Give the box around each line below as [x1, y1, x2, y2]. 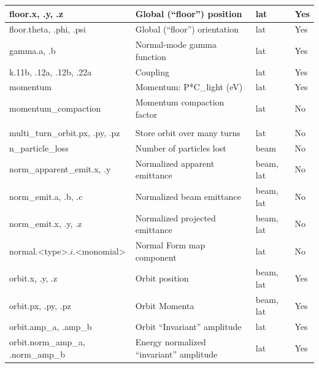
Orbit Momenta [135, 299, 194, 312]
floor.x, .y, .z [9, 7, 63, 20]
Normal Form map [135, 239, 206, 251]
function [135, 50, 166, 63]
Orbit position [135, 272, 189, 285]
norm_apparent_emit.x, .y [9, 163, 111, 175]
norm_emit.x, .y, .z [9, 217, 82, 230]
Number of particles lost [135, 141, 226, 154]
